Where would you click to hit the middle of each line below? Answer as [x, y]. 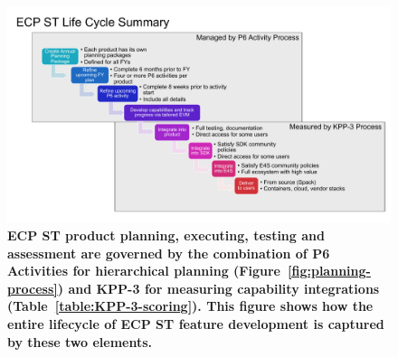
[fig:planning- [329, 271]
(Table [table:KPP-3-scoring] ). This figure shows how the [190, 306]
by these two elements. [80, 341]
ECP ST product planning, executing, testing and [166, 235]
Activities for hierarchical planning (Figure [144, 271]
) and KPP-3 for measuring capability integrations [218, 288]
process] [33, 288]
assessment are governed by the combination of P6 [169, 253]
